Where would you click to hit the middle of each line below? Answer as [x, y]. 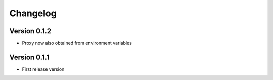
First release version [43, 69]
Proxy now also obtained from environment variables [77, 43]
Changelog [33, 13]
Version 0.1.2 [30, 31]
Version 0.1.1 [29, 57]
